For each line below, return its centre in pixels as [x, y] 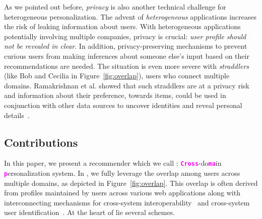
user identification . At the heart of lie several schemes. [90, 212]
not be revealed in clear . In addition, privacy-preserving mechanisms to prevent [126, 46]
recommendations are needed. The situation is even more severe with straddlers [127, 66]
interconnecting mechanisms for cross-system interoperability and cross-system [127, 202]
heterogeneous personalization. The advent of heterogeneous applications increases [130, 16]
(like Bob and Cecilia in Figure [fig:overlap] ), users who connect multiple [117, 76]
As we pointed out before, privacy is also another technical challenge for [115, 7]
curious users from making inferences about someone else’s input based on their [127, 56]
